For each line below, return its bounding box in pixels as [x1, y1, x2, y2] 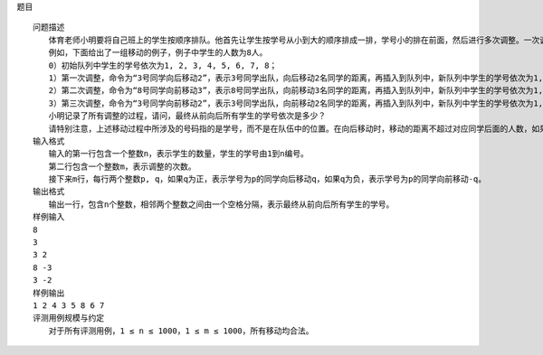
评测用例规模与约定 [33, 313, 104, 323]
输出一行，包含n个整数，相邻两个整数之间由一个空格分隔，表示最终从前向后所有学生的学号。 [48, 199, 395, 210]
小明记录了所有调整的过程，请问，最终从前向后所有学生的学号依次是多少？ [48, 111, 326, 121]
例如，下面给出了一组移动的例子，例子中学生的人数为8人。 [48, 48, 268, 58]
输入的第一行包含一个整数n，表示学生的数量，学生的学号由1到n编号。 [48, 149, 310, 159]
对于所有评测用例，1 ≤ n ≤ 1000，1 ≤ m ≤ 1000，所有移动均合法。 [48, 325, 314, 336]
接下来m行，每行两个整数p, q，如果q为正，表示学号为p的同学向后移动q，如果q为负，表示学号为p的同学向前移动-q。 [48, 174, 487, 184]
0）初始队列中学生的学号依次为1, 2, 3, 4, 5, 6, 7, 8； [48, 60, 278, 70]
